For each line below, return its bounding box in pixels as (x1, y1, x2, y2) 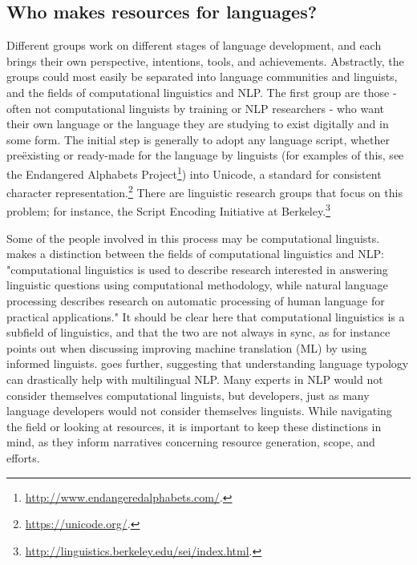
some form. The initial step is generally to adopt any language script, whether (6, 131, 391, 147)
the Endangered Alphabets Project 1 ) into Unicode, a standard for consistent (6, 163, 382, 182)
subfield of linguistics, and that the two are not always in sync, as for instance (6, 324, 391, 341)
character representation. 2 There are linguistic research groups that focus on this (6, 182, 403, 200)
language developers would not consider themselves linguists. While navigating (6, 402, 392, 419)
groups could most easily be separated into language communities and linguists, (6, 68, 398, 85)
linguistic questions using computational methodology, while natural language (6, 276, 388, 293)
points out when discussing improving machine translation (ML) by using (6, 339, 367, 356)
